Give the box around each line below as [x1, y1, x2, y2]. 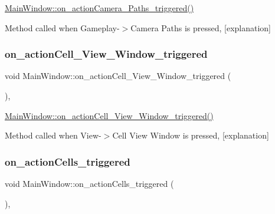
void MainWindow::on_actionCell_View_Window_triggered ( [5, 70, 231, 82]
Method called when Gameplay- [5, 21, 120, 34]
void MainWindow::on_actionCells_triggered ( [5, 177, 174, 189]
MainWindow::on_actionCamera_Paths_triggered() [5, 2, 194, 14]
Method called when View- [5, 129, 102, 141]
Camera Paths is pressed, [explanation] [130, 21, 271, 34]
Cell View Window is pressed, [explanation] [112, 129, 269, 141]
